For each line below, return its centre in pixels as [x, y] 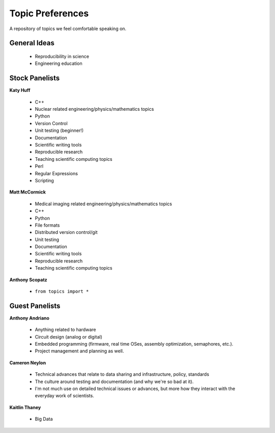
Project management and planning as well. [79, 351]
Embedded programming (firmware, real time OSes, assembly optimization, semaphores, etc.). [134, 344]
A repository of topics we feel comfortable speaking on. [68, 29]
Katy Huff [20, 90]
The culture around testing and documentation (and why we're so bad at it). [114, 381]
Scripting [45, 180]
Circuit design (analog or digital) [69, 336]
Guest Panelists [35, 306]
